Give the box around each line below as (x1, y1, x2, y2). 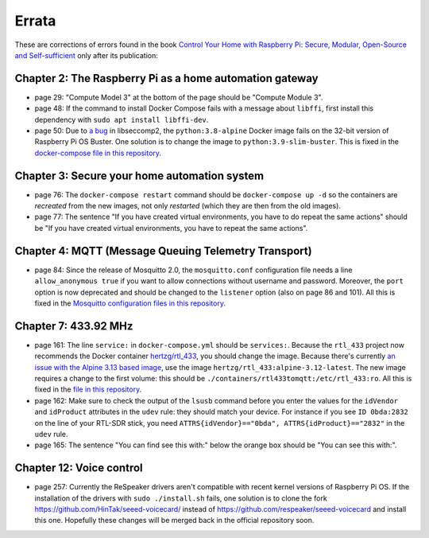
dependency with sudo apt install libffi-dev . (34, 115, 209, 124)
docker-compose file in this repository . (34, 148, 162, 158)
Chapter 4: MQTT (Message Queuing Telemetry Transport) (14, 244, 313, 258)
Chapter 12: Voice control (14, 462, 143, 475)
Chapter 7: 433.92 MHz (14, 319, 133, 333)
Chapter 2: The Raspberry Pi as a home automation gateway (14, 72, 319, 85)
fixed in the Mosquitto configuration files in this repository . (34, 298, 226, 308)
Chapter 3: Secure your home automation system (14, 169, 265, 182)
